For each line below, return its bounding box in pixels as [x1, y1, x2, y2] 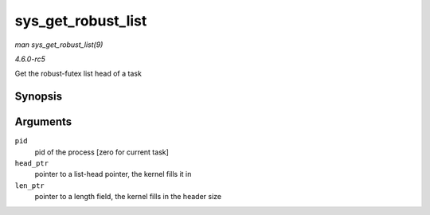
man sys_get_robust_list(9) [14, 40, 104, 49]
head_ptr [14, 159, 49, 168]
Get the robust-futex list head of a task [14, 68, 143, 79]
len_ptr [14, 181, 45, 190]
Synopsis [14, 90, 63, 104]
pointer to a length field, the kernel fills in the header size [34, 192, 222, 201]
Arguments [14, 115, 72, 129]
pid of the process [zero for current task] [34, 147, 169, 157]
